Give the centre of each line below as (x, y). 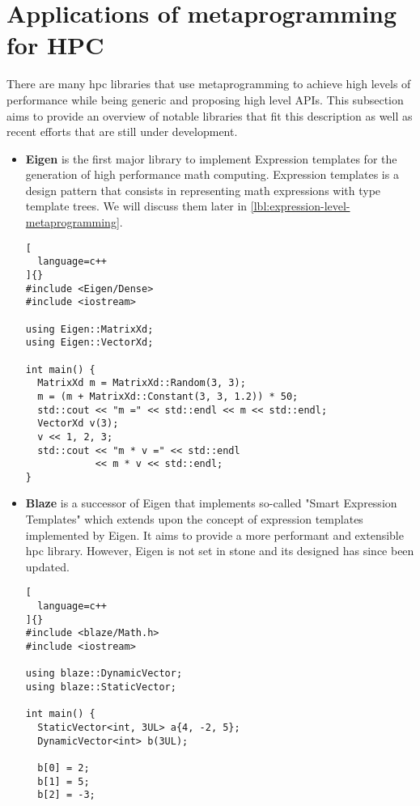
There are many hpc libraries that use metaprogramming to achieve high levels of (209, 84)
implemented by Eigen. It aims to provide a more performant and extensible (214, 535)
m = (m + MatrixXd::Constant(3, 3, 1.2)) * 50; (168, 396)
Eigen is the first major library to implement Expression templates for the (211, 158)
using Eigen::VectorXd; (89, 343)
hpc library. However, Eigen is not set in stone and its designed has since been (220, 551)
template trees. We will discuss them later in (136, 206)
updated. (47, 566)
